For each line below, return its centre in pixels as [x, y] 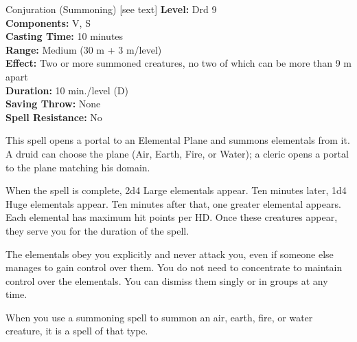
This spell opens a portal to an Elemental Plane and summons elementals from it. [178, 140]
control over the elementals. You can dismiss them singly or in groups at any [167, 280]
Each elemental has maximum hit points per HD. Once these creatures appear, [172, 217]
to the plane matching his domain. [78, 167]
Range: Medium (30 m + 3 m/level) [84, 49]
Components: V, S [48, 22]
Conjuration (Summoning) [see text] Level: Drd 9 [111, 9]
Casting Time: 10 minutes [65, 36]
